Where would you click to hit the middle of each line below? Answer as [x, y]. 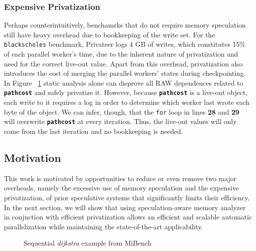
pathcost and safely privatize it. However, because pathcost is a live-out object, [126, 92]
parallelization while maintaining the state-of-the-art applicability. [104, 226]
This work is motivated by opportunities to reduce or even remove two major [120, 178]
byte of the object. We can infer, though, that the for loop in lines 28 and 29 [122, 111]
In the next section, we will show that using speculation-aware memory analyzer [125, 207]
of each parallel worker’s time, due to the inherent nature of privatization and [121, 54]
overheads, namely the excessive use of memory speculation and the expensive [122, 188]
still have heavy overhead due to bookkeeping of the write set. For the [110, 34]
